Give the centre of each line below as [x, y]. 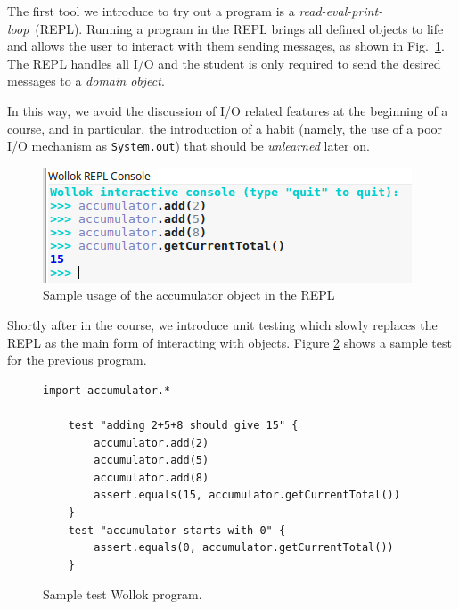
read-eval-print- [341, 11]
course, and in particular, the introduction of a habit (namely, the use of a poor [225, 128]
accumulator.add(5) [152, 461]
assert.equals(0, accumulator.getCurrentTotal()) [244, 548]
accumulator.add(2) [152, 443]
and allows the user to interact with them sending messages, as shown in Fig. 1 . [226, 46]
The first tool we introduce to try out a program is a [151, 11]
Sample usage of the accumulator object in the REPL [189, 295]
